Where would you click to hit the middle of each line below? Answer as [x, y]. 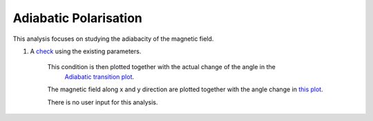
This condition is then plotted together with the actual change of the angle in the [161, 67]
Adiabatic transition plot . [99, 77]
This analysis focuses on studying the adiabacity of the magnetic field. [113, 39]
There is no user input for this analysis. [103, 102]
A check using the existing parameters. [86, 51]
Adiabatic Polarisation [78, 18]
